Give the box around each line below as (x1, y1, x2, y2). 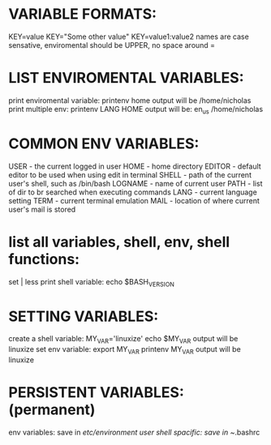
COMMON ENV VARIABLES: (8, 135, 200, 152)
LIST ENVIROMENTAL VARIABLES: (8, 69, 245, 88)
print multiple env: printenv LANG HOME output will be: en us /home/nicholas (8, 104, 264, 116)
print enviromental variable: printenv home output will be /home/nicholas (8, 95, 252, 105)
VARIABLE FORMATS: (8, 5, 157, 24)
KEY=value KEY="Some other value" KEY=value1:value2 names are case (8, 32, 249, 41)
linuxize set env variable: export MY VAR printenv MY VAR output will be (8, 344, 241, 356)
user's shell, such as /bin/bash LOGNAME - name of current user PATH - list (8, 178, 263, 188)
